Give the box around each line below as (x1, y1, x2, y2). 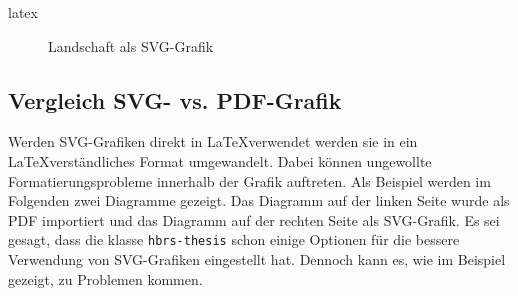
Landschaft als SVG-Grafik (48, 35, 214, 56)
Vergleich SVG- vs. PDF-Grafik (8, 84, 342, 115)
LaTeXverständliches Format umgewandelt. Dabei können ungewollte (8, 150, 432, 171)
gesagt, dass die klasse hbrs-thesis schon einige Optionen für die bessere (8, 229, 460, 250)
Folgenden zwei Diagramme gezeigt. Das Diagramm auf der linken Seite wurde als (8, 190, 510, 211)
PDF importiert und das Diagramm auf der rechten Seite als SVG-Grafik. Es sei (8, 209, 500, 230)
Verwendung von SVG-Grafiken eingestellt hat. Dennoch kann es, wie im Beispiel (8, 249, 506, 270)
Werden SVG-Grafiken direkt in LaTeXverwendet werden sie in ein (8, 131, 418, 152)
